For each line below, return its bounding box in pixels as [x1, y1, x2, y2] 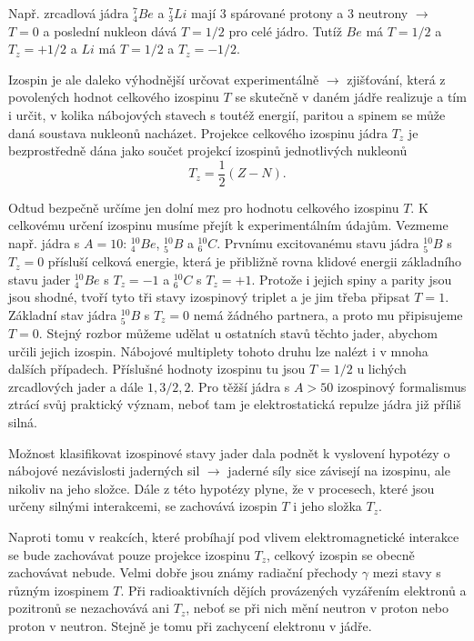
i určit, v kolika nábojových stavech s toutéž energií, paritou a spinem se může [8, 105, 446, 124]
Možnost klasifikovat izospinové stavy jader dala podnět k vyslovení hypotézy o [8, 443, 450, 462]
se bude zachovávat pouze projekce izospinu [8, 545, 250, 564]
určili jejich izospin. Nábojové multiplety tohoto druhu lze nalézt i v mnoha [8, 341, 429, 360]
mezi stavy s [372, 563, 441, 582]
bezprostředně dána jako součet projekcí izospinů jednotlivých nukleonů [8, 141, 408, 160]
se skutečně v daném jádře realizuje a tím [235, 87, 467, 106]
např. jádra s [8, 234, 80, 252]
